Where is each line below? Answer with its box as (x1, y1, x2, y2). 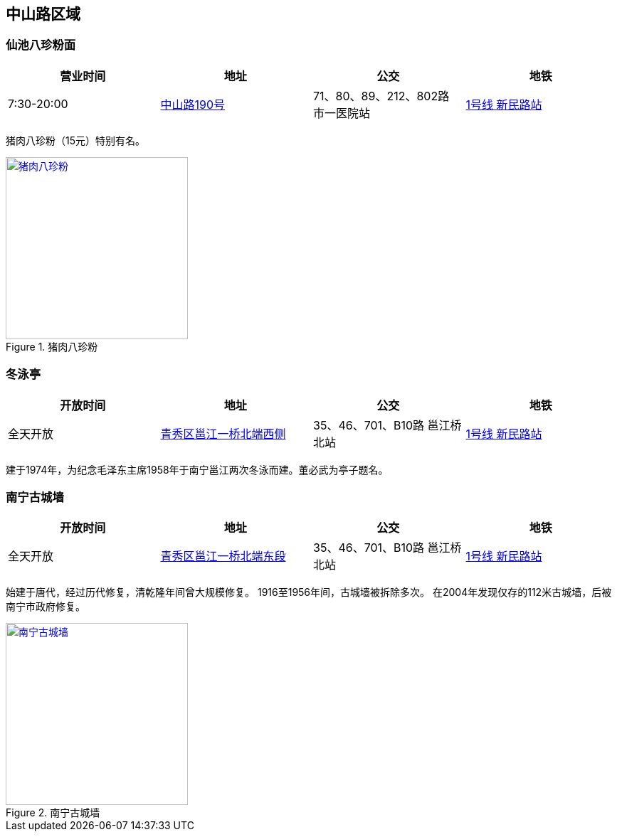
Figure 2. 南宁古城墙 (6, 806, 100, 819)
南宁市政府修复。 (6, 600, 85, 613)
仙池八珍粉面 (6, 38, 76, 53)
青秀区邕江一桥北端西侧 (160, 426, 286, 441)
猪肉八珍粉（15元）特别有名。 (6, 134, 145, 146)
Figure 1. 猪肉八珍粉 (6, 340, 98, 353)
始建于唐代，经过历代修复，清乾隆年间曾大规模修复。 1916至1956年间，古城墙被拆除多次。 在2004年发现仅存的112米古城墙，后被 (6, 586, 612, 599)
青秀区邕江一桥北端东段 (160, 549, 286, 564)
